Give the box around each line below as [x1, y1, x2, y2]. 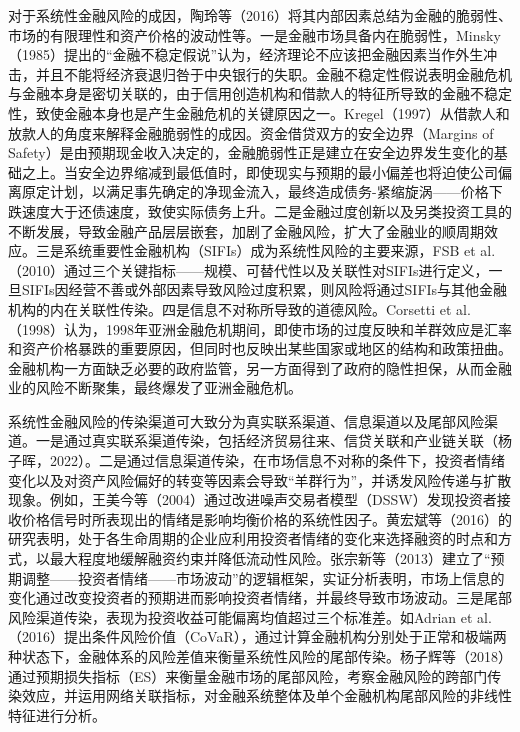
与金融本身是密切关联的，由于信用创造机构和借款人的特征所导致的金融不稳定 [8, 83, 512, 104]
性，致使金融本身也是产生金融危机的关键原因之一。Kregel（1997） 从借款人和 [8, 102, 510, 123]
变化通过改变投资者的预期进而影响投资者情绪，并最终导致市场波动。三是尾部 [8, 587, 512, 608]
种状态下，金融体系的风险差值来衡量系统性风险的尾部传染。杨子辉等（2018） [8, 646, 512, 666]
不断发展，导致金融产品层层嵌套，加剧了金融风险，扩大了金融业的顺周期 [8, 220, 484, 241]
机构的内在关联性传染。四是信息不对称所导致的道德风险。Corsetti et [8, 298, 452, 319]
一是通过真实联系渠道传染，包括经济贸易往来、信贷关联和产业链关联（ [35, 430, 498, 451]
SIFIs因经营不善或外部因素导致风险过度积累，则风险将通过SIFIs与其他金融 [21, 279, 508, 300]
